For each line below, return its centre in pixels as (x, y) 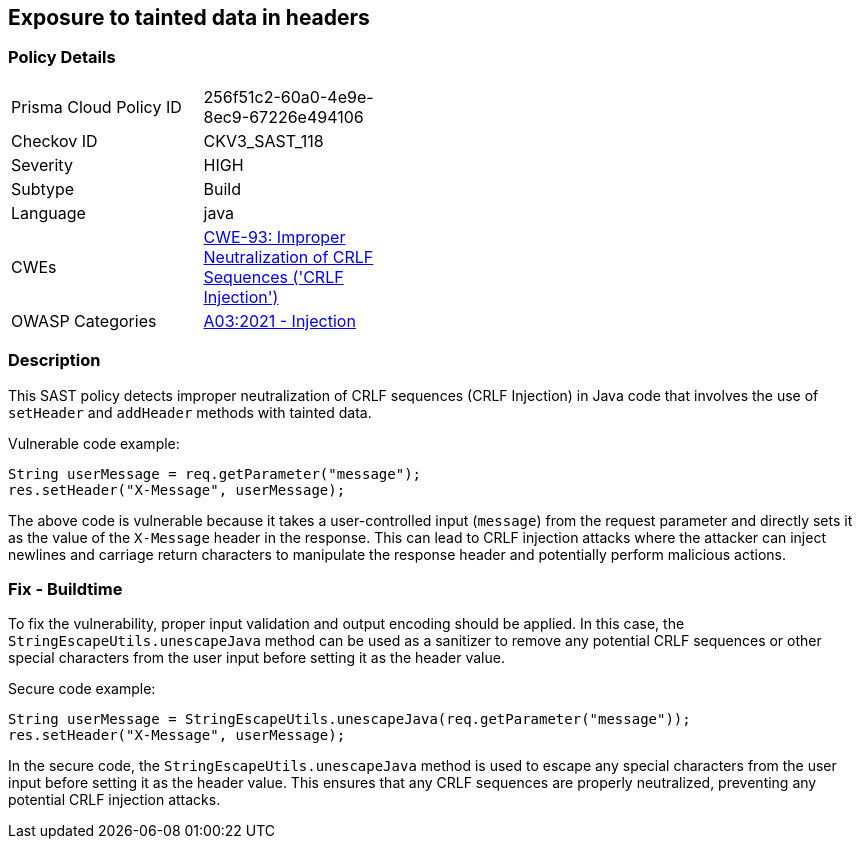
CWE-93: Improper (274, 236)
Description (54, 360)
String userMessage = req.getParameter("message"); (215, 473)
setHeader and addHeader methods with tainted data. (190, 412)
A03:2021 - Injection (279, 320)
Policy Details (62, 57)
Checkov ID (54, 140)
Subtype (43, 188)
